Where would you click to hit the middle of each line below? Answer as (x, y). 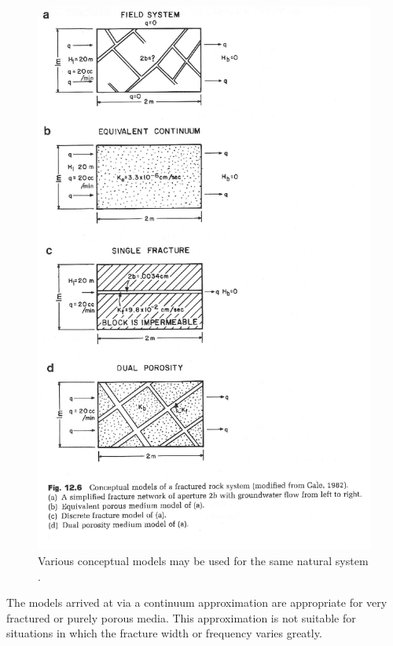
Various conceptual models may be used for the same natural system (203, 561)
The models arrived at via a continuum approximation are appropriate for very (197, 602)
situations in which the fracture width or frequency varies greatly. (164, 633)
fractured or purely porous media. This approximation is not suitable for (181, 617)
